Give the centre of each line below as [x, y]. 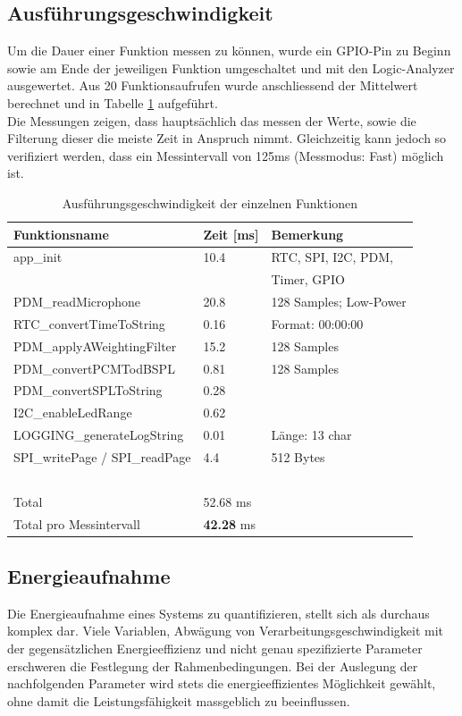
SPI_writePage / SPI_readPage [102, 456]
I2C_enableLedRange [73, 413]
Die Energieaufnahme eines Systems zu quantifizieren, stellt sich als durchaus [218, 613]
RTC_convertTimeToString [89, 323]
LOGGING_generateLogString [99, 435]
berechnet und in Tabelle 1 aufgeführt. [113, 102]
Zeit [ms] [231, 234]
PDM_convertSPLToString [88, 390]
